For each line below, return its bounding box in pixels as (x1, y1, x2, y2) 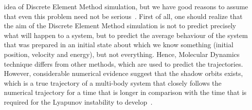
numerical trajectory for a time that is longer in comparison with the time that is (4, 87, 247, 97)
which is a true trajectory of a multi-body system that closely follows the (4, 77, 222, 88)
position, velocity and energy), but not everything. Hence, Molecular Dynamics (4, 49, 240, 59)
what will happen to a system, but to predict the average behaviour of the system (4, 30, 248, 40)
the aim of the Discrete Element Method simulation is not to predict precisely (4, 20, 236, 31)
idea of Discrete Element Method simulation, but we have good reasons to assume (4, 1, 248, 11)
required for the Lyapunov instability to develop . (4, 96, 153, 107)
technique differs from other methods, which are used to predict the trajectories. (4, 58, 243, 69)
